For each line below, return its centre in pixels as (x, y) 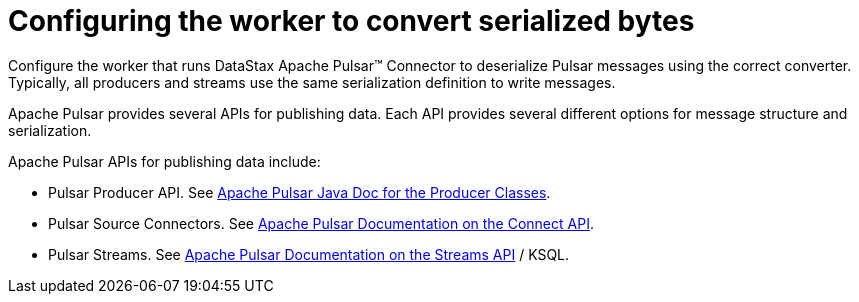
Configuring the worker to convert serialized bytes (351, 21)
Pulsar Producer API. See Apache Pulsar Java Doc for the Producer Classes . (299, 192)
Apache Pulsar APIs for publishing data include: (164, 161)
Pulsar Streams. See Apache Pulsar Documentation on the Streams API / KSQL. (309, 254)
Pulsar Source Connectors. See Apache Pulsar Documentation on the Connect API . (321, 223)
